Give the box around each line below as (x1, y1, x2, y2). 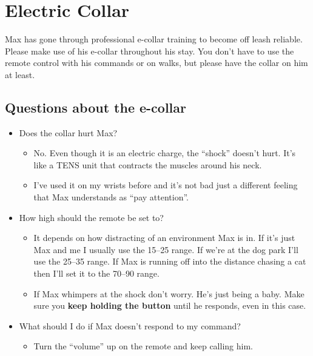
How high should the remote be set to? (19, 211, 164, 223)
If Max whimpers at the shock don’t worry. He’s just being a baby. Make (33, 287, 305, 300)
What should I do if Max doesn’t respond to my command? (19, 319, 241, 332)
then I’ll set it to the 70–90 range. (33, 267, 160, 280)
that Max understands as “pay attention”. (33, 191, 189, 203)
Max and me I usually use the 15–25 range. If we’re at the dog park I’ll (33, 243, 298, 255)
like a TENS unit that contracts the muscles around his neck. (33, 158, 262, 171)
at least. (5, 68, 35, 81)
